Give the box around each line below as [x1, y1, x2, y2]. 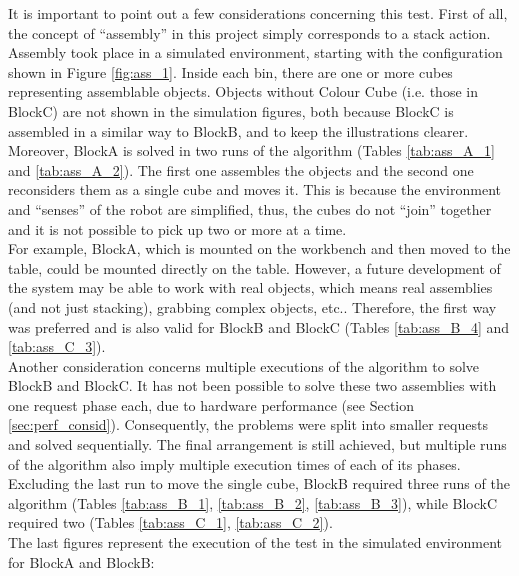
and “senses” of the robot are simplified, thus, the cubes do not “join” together [8, 198, 492, 219]
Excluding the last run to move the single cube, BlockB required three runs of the [8, 473, 510, 494]
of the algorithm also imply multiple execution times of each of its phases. [8, 453, 461, 474]
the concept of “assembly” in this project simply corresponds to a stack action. [8, 22, 491, 43]
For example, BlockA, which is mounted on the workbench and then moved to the [8, 238, 511, 259]
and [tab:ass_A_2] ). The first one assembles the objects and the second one [8, 159, 474, 180]
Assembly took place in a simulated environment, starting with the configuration [8, 42, 503, 63]
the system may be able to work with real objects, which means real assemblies [8, 277, 493, 298]
